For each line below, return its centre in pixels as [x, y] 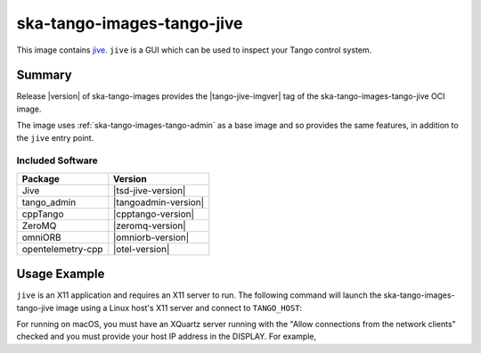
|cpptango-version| [154, 214]
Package [41, 178]
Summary [44, 75]
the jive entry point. [55, 137]
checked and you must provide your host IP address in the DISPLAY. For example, [167, 337]
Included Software [57, 160]
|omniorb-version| [151, 237]
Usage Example [61, 274]
